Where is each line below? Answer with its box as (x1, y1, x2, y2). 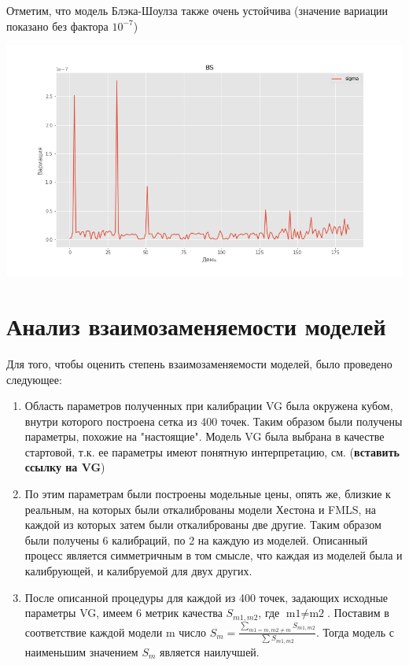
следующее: (6, 371, 62, 387)
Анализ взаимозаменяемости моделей (6, 309, 386, 342)
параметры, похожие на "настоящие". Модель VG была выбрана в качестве (24, 428, 385, 445)
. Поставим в (326, 604, 389, 621)
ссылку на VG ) (24, 459, 105, 475)
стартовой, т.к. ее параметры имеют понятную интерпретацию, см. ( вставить (24, 443, 400, 460)
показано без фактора (6, 17, 109, 34)
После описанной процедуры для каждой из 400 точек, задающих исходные (24, 589, 389, 605)
